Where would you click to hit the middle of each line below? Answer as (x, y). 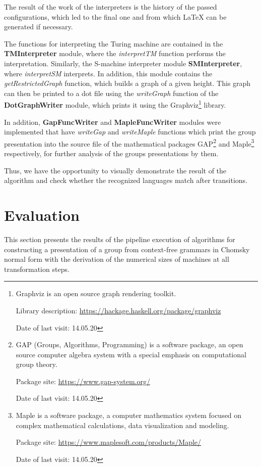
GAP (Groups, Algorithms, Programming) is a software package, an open (129, 344)
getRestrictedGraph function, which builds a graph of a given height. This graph (127, 83)
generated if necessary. (39, 27)
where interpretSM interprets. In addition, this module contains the (108, 73)
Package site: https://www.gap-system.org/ (83, 381)
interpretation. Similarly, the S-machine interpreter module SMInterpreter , (123, 63)
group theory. (37, 364)
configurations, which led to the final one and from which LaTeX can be (115, 16)
